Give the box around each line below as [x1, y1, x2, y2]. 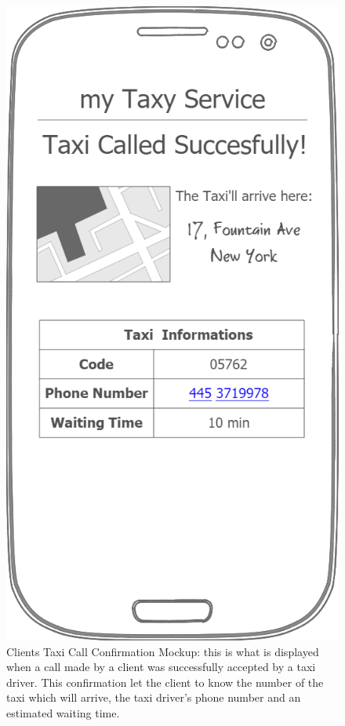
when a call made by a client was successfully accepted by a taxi [6, 659, 316, 675]
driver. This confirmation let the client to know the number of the [6, 673, 324, 690]
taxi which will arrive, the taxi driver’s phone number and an [6, 689, 301, 706]
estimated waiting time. [6, 704, 120, 721]
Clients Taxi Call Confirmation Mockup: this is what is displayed [6, 643, 319, 659]
